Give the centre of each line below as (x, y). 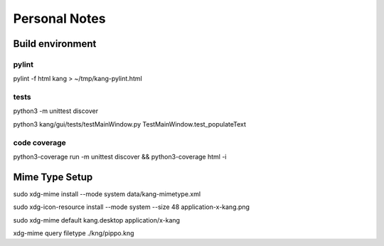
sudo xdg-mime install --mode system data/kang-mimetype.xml (107, 194)
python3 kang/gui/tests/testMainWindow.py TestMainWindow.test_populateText (130, 124)
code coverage (40, 142)
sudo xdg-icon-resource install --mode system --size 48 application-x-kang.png (132, 207)
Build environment (55, 44)
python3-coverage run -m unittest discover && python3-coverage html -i (120, 156)
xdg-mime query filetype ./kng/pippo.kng (74, 233)
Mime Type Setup (53, 177)
